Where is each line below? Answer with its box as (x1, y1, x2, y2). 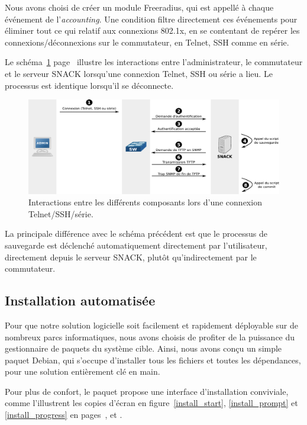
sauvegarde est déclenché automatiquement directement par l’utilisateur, (5, 239, 267, 251)
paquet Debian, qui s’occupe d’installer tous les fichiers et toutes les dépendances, (5, 353, 301, 366)
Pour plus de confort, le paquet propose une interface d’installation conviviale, (5, 385, 289, 397)
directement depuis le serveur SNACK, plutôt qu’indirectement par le (5, 250, 257, 263)
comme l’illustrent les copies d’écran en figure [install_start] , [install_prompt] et (5, 397, 298, 409)
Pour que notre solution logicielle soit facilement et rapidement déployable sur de (5, 318, 299, 331)
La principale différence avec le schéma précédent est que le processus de (5, 227, 267, 240)
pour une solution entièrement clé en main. (5, 365, 160, 378)
